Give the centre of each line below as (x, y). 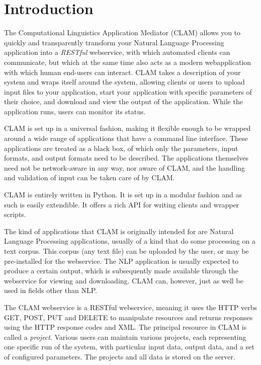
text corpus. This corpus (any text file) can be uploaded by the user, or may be (126, 251)
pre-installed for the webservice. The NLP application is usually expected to (121, 261)
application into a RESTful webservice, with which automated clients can (117, 52)
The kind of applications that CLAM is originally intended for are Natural (119, 231)
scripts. (15, 214)
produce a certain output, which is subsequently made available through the (121, 271)
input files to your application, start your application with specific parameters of (128, 91)
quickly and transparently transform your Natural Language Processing (114, 42)
